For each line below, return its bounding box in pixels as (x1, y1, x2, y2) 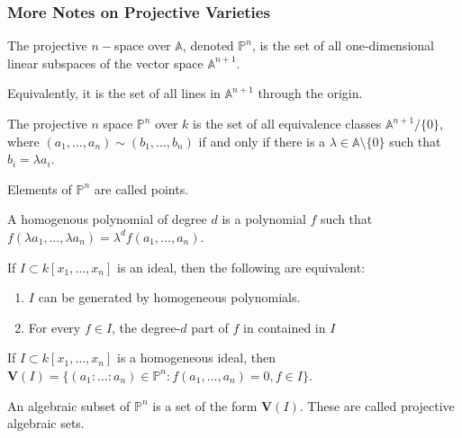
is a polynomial (222, 210, 306, 228)
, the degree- (112, 317, 181, 336)
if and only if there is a (198, 131, 326, 150)
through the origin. (258, 84, 363, 103)
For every (28, 317, 81, 336)
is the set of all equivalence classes (193, 114, 382, 132)
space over (113, 36, 171, 55)
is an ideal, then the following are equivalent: (117, 257, 366, 276)
